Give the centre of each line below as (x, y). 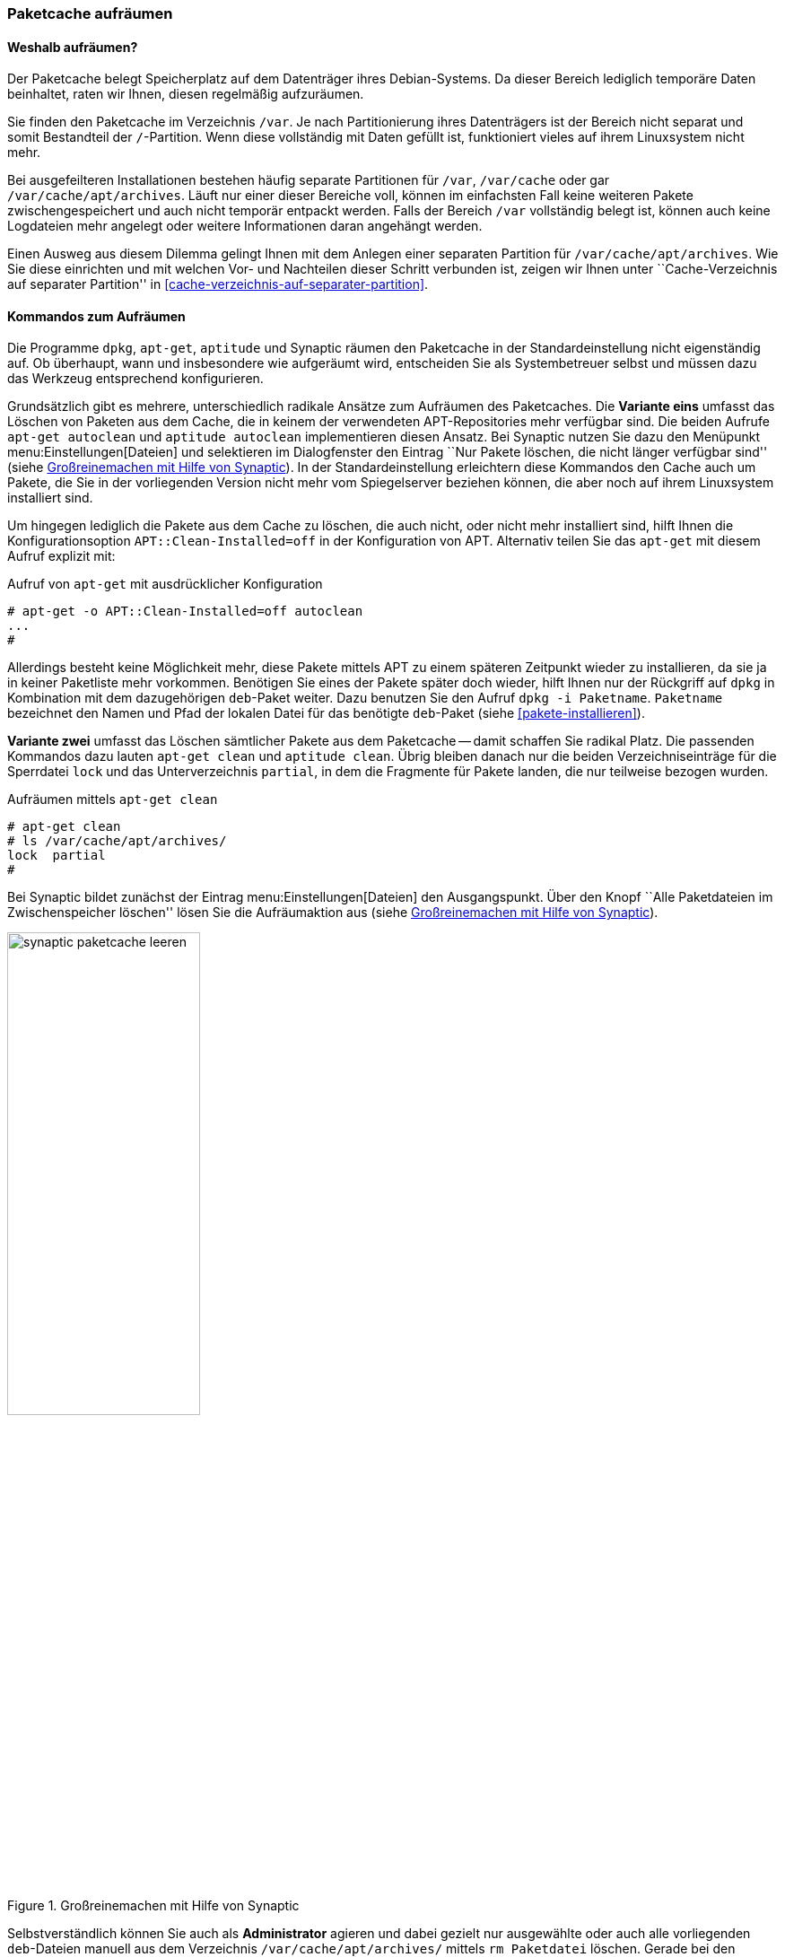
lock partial (57, 856)
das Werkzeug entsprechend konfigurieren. (135, 379)
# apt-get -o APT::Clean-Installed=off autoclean (185, 612)
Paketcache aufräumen (90, 13)
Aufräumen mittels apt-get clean (113, 799)
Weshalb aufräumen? (73, 47)
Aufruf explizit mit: (61, 556)
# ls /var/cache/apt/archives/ (117, 841)
